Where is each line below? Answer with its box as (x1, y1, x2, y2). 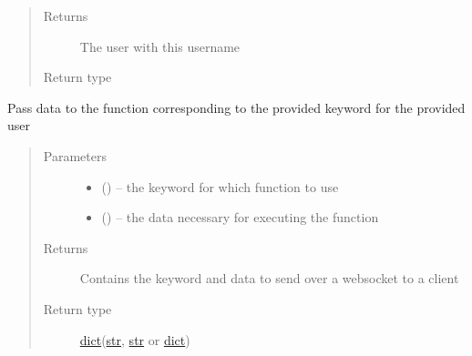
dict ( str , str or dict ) (79, 330, 190, 349)
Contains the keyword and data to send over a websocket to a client (79, 269, 459, 288)
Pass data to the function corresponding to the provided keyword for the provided (7, 97, 466, 117)
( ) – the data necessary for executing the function (101, 208, 379, 227)
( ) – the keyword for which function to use (101, 177, 339, 196)
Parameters (43, 146, 107, 165)
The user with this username (79, 36, 241, 56)
